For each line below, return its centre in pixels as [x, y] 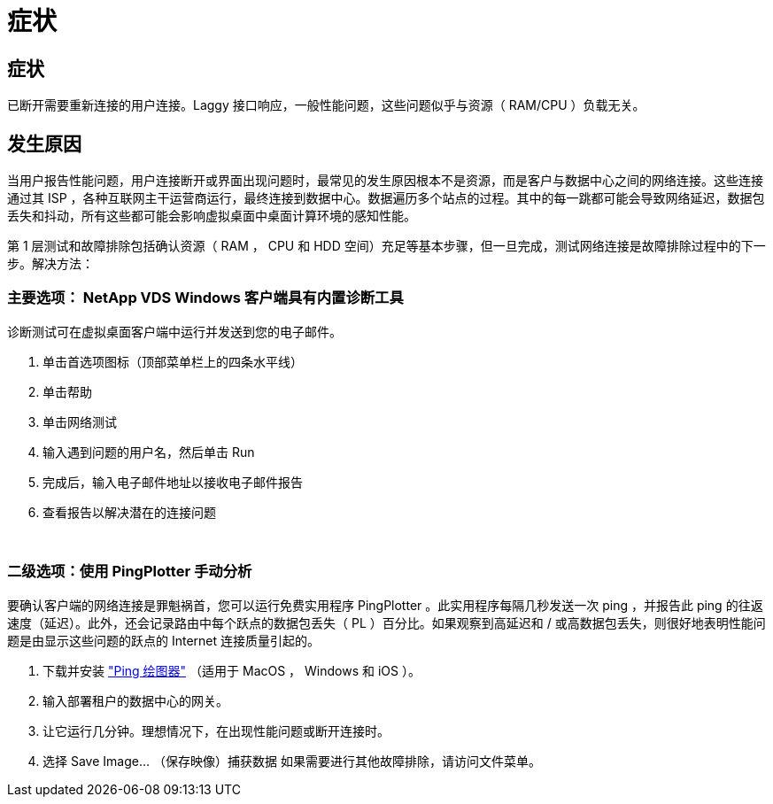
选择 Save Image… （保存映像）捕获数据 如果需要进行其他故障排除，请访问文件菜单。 [292, 761]
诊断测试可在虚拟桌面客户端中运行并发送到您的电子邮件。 [174, 331]
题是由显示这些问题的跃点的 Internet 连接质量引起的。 [164, 640]
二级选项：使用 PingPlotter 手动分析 [130, 572]
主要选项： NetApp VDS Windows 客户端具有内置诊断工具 [205, 298]
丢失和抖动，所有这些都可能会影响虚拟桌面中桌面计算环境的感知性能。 [212, 216]
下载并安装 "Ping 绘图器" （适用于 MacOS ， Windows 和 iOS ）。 [232, 670]
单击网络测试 [80, 421]
